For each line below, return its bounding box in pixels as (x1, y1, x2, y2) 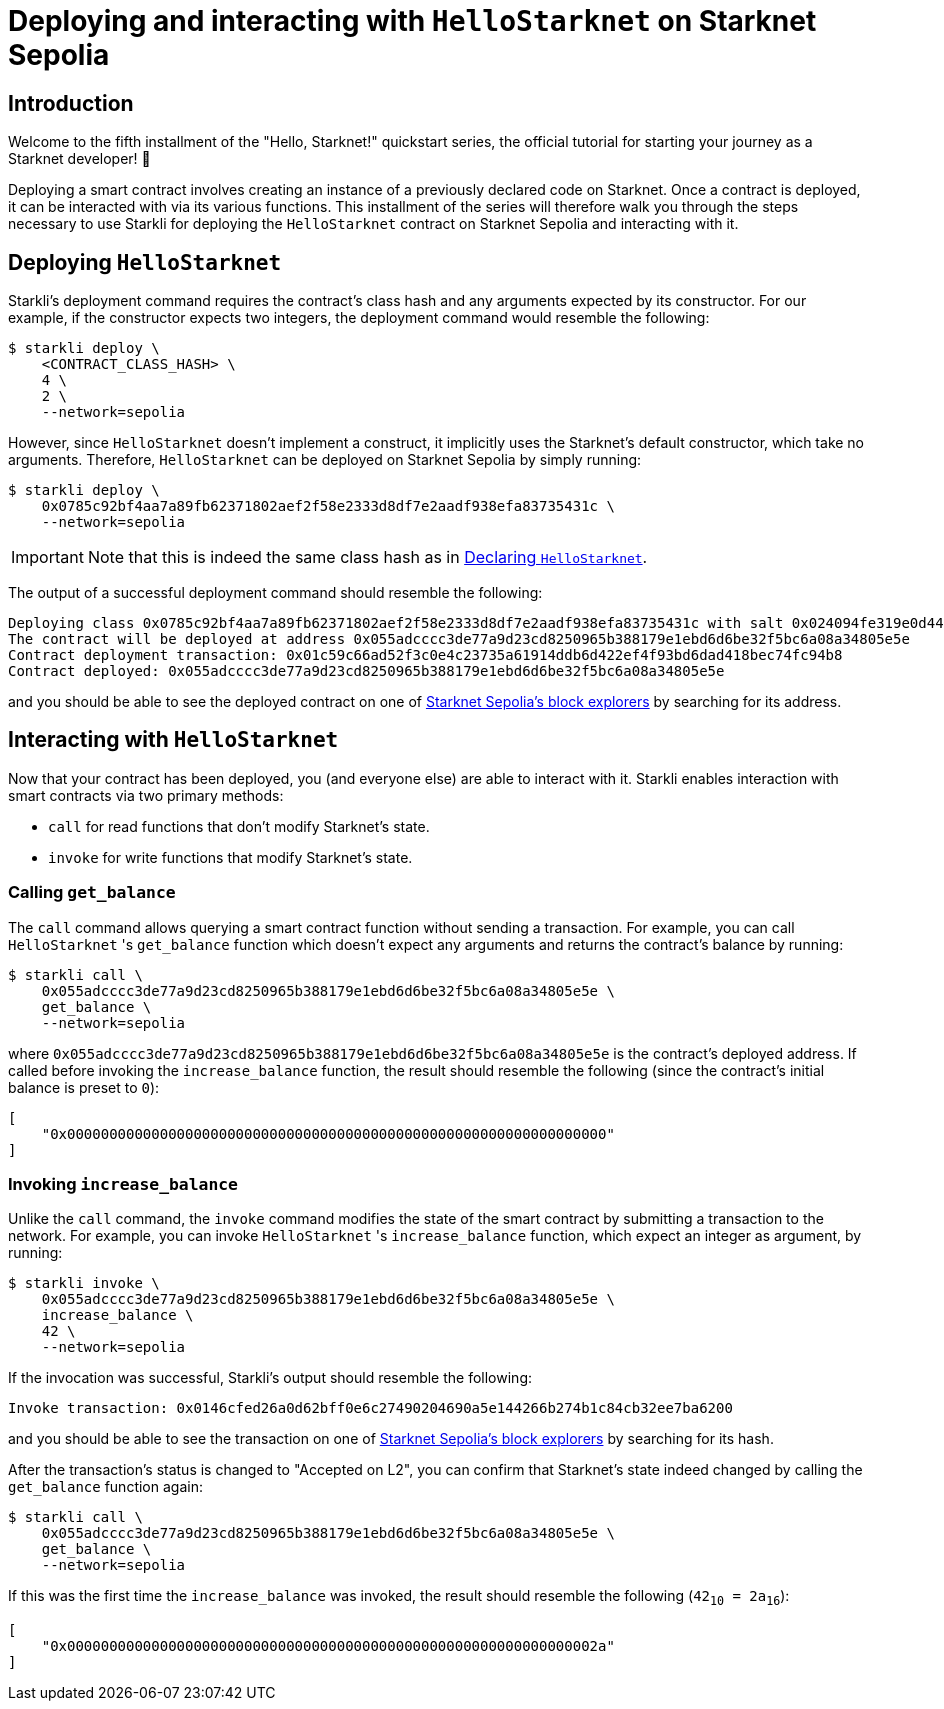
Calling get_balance (8, 882, 176, 903)
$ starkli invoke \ (8, 1275, 160, 1292)
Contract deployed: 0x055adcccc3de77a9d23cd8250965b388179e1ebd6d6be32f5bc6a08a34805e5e (8, 663, 725, 680)
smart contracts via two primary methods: (8, 786, 284, 804)
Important (11, 547, 84, 568)
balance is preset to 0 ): (8, 1078, 160, 1096)
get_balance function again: (8, 1478, 203, 1496)
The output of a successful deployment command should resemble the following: (8, 584, 543, 602)
